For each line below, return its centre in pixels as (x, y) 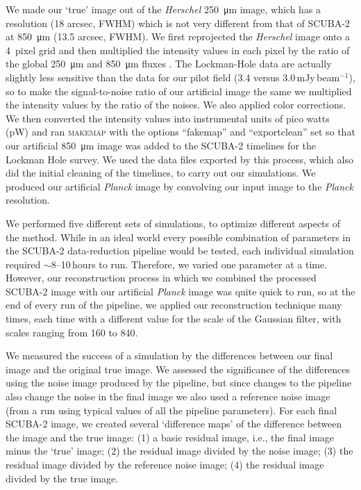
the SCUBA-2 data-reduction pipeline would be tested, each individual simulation (180, 251)
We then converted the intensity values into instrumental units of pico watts (168, 118)
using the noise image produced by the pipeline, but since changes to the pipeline (179, 383)
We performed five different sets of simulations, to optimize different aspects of (173, 223)
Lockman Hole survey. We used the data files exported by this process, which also (179, 159)
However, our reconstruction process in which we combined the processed (161, 278)
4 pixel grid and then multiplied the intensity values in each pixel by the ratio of (178, 50)
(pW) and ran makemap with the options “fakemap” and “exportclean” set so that (180, 132)
